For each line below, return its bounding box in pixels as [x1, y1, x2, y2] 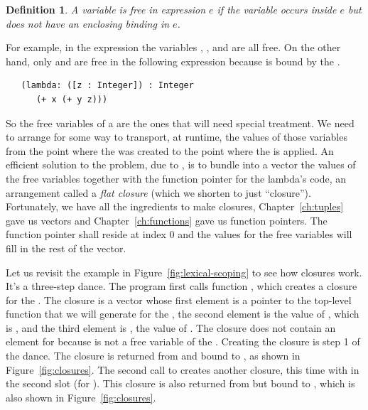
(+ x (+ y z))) [36, 94, 108, 104]
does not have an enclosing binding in [6, 16, 170, 31]
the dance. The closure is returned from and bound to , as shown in [6, 348, 301, 363]
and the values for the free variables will [178, 227, 352, 242]
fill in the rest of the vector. [6, 240, 126, 255]
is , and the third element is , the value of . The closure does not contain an [6, 320, 336, 335]
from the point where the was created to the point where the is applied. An [6, 143, 334, 158]
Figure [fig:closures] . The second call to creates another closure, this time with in [6, 362, 359, 377]
